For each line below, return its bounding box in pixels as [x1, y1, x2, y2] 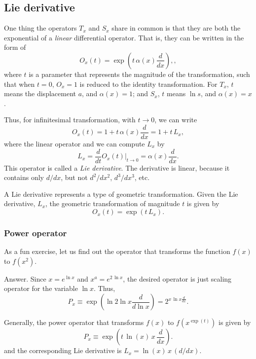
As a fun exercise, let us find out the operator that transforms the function [4, 246, 230, 256]
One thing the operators [4, 23, 77, 33]
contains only [4, 172, 44, 182]
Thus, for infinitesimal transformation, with [4, 114, 136, 125]
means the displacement [4, 88, 76, 99]
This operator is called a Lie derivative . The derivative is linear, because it [4, 162, 230, 173]
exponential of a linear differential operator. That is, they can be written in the [4, 32, 244, 42]
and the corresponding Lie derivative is [4, 345, 122, 356]
